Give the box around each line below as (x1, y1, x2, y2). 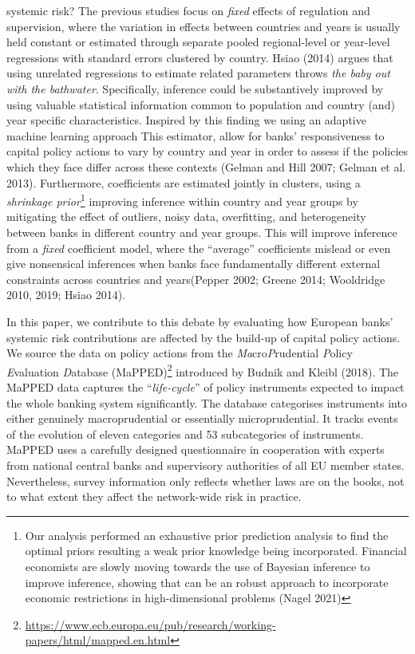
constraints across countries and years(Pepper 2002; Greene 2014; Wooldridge (6, 270, 385, 287)
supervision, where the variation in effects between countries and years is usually (6, 18, 401, 34)
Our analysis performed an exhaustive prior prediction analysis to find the (25, 526, 389, 543)
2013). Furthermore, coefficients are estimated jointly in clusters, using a (6, 174, 361, 191)
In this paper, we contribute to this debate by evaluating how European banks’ (6, 313, 393, 329)
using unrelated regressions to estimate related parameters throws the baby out (6, 65, 390, 81)
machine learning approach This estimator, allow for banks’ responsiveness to (6, 127, 385, 144)
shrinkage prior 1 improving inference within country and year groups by (6, 191, 358, 209)
